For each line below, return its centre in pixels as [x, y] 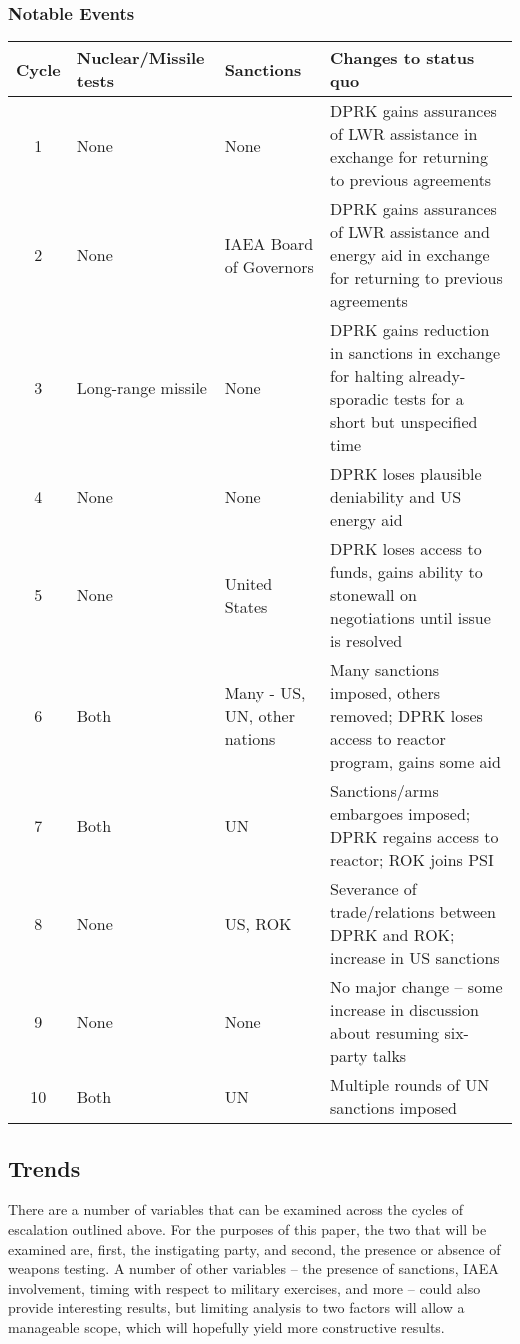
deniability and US [396, 497]
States [246, 606]
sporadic [359, 399]
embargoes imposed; [400, 814]
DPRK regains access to [414, 837]
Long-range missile [141, 387]
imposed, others [385, 693]
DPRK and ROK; [392, 935]
